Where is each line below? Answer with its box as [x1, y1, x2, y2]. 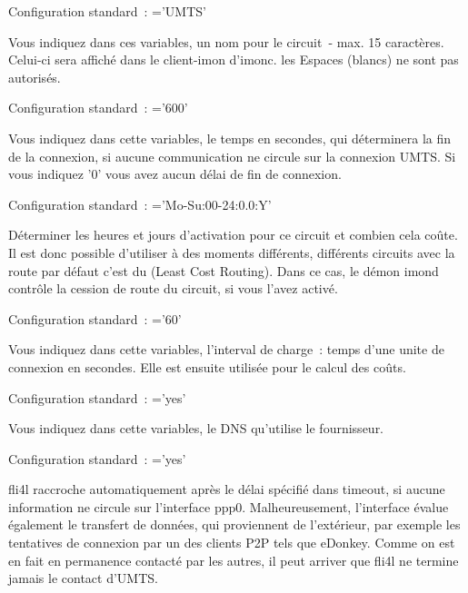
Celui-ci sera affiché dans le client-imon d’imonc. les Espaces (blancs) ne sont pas [8, 50, 459, 69]
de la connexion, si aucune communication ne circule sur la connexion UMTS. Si [8, 146, 456, 165]
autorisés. [8, 67, 61, 86]
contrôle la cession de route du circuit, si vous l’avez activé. [8, 279, 338, 298]
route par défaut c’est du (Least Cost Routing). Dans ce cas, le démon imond [8, 261, 439, 280]
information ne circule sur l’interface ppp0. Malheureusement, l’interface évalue [8, 497, 449, 516]
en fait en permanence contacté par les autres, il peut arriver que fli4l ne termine [8, 550, 459, 569]
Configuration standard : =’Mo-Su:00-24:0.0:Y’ [8, 194, 272, 213]
